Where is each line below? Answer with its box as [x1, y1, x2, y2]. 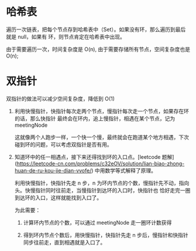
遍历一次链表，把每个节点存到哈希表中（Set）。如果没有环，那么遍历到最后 [6, 26, 186, 33]
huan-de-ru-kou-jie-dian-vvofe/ [14, 167, 92, 174]
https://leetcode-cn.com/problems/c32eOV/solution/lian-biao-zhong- [16, 160, 185, 167]
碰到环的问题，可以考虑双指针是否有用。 [14, 141, 112, 148]
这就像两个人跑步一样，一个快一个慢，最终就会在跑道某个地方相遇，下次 [14, 133, 189, 141]
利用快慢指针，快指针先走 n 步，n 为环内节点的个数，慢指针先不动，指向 [14, 179, 190, 186]
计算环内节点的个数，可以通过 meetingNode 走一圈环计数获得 [23, 219, 172, 226]
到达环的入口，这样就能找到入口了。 [14, 194, 102, 201]
